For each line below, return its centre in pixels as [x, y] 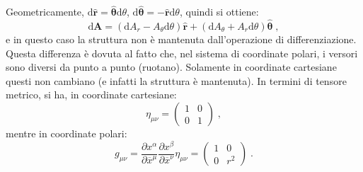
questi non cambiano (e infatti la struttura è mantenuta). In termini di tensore [176, 80]
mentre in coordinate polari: [67, 133]
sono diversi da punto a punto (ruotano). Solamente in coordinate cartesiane [171, 67]
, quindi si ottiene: [219, 12]
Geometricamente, [45, 12]
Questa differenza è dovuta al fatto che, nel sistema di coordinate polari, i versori [182, 53]
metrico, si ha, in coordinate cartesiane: [91, 94]
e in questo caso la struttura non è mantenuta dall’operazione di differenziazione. [181, 39]
